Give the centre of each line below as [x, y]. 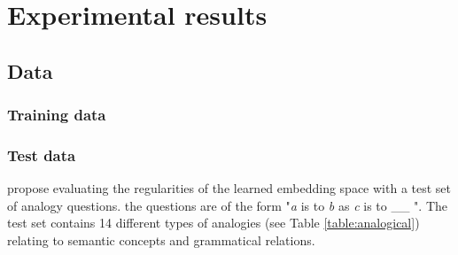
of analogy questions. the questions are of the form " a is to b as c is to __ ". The [227, 205]
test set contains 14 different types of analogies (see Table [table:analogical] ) [213, 223]
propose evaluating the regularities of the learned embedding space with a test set [229, 188]
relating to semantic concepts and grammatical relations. [161, 240]
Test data [42, 155]
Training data [57, 115]
